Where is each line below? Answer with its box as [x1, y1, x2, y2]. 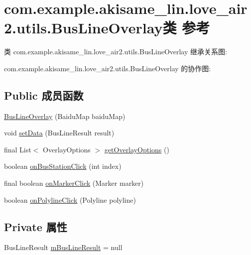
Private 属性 [4, 219, 67, 234]
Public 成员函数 [4, 87, 84, 103]
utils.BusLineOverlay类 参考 [16, 17, 210, 38]
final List [4, 144, 31, 154]
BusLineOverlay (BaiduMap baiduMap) [4, 111, 125, 121]
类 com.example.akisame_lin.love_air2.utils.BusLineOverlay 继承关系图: [4, 46, 227, 57]
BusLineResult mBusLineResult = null [4, 242, 123, 253]
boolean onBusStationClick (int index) [4, 161, 122, 171]
